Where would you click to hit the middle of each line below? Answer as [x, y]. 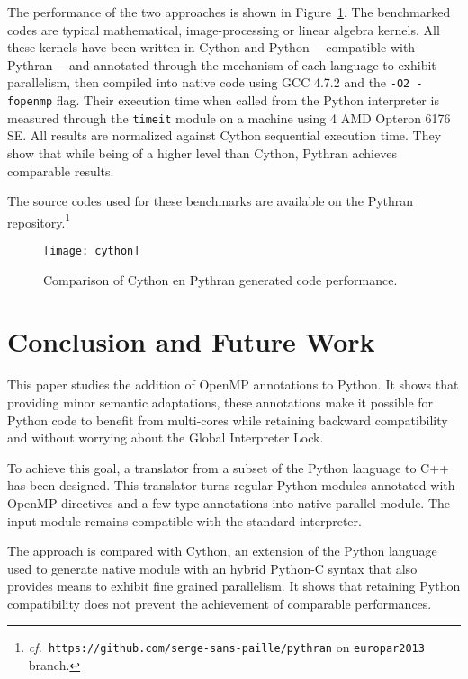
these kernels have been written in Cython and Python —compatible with [211, 47]
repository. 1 [39, 220]
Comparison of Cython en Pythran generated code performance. [220, 279]
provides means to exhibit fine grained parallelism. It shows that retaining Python [234, 586]
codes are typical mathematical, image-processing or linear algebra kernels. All [224, 29]
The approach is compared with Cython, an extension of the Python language [222, 551]
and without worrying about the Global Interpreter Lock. [166, 438]
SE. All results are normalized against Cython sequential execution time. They [225, 135]
